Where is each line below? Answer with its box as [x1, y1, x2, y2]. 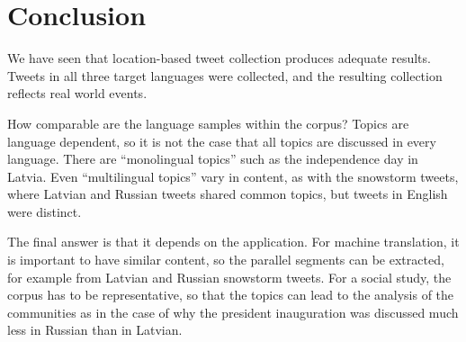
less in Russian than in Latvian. [7, 320, 183, 339]
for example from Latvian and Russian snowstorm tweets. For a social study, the [7, 267, 452, 286]
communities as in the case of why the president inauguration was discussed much [7, 302, 459, 321]
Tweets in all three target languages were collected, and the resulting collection [7, 66, 443, 85]
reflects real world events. [7, 84, 148, 103]
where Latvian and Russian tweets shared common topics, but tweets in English [7, 184, 448, 203]
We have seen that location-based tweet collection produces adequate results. [7, 49, 431, 67]
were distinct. [7, 202, 82, 220]
